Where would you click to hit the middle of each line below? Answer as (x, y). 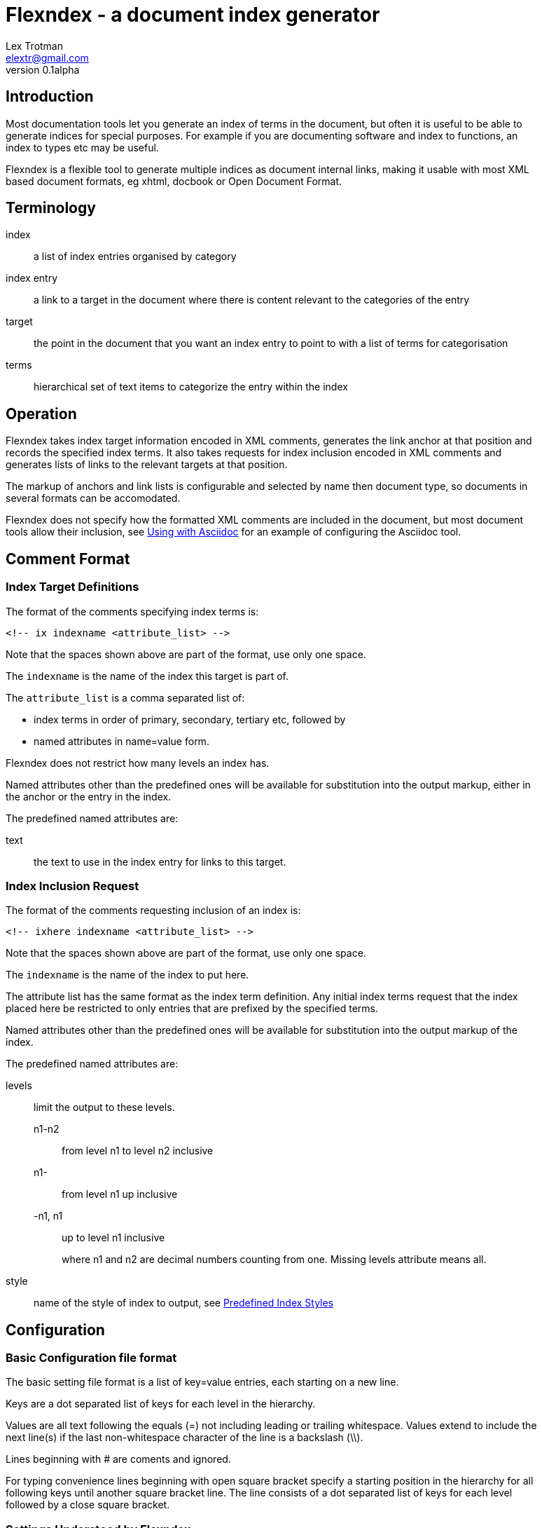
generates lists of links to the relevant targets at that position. (147, 465)
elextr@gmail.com (47, 57)
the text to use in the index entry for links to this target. (160, 861)
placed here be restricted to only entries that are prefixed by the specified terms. (192, 1009)
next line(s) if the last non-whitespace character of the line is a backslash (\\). (185, 1438)
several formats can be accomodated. (93, 498)
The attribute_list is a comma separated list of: (125, 697)
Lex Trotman (34, 46)
